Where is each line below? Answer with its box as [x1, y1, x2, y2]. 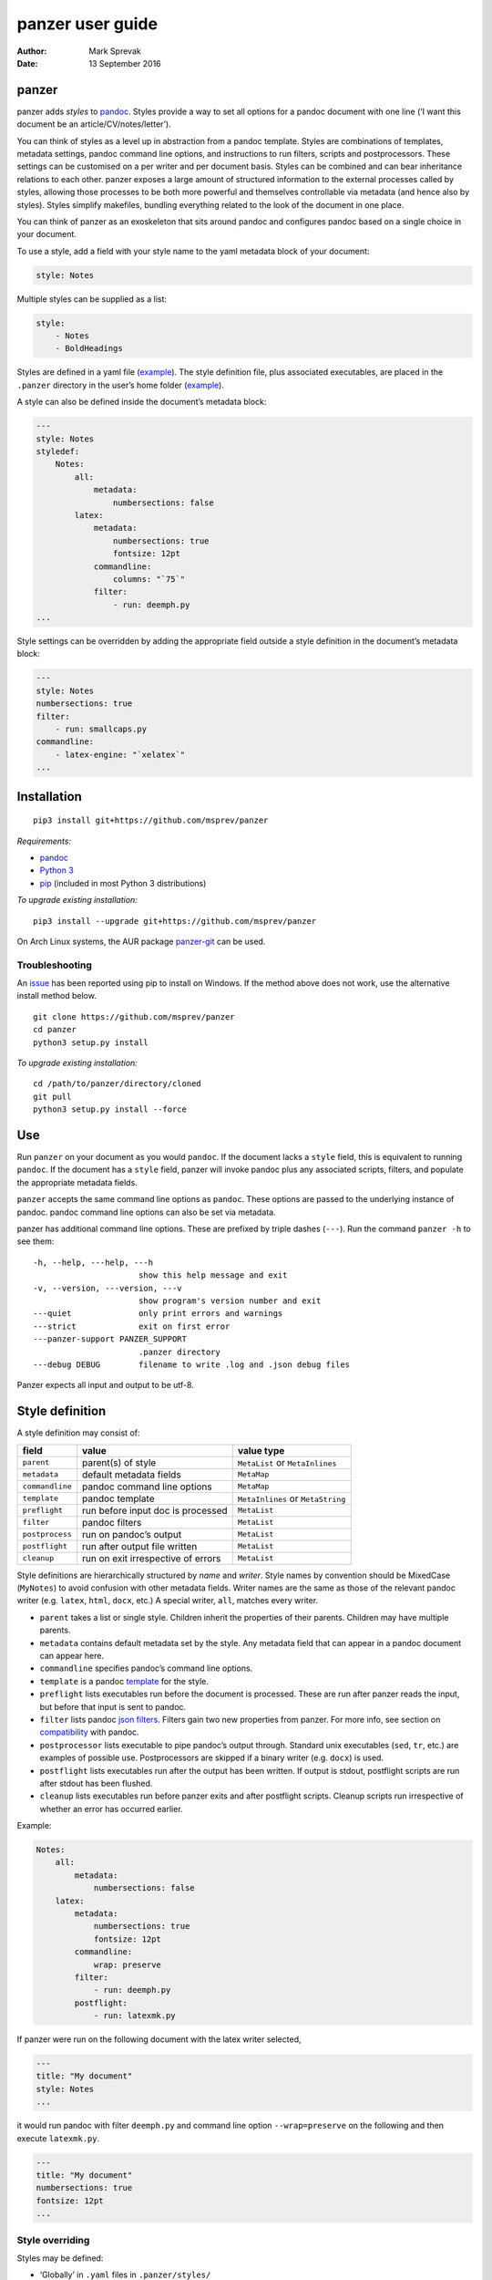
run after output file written [82, 1539, 198, 1552]
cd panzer [33, 1024, 77, 1035]
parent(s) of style [82, 1456, 157, 1468]
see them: [16, 1236, 55, 1247]
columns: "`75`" [112, 574, 186, 584]
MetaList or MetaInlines [237, 1456, 337, 1468]
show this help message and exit [138, 1270, 288, 1280]
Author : [16, 46, 47, 57]
